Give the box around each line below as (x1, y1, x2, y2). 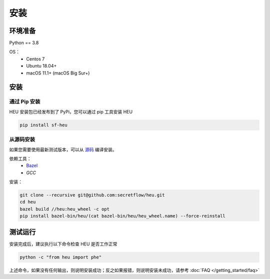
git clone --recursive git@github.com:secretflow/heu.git (19, 192, 165, 198)
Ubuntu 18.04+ (26, 63, 57, 69)
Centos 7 (26, 55, 45, 62)
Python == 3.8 (9, 40, 39, 46)
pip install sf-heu (19, 122, 67, 127)
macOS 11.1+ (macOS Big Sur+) (26, 70, 90, 76)
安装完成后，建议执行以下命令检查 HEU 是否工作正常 (9, 240, 117, 247)
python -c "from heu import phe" (19, 254, 102, 260)
